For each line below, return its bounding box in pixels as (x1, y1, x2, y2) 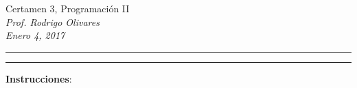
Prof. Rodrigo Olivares (5, 14, 100, 29)
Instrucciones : (5, 71, 72, 85)
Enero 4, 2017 (5, 28, 65, 42)
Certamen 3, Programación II (5, 1, 130, 15)
